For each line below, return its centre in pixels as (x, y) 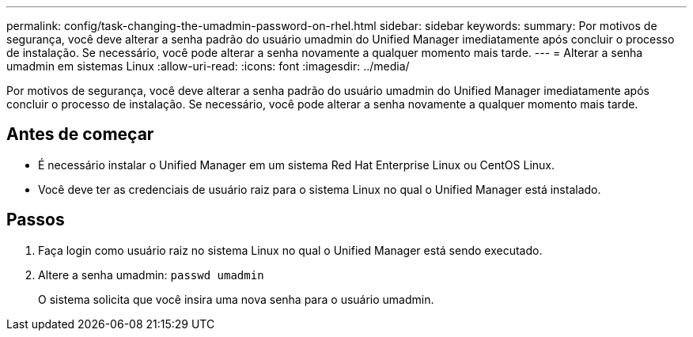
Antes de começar (80, 134)
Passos (36, 220)
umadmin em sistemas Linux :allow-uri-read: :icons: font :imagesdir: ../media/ (208, 66)
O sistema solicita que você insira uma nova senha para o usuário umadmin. (236, 299)
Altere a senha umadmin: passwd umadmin (151, 275)
